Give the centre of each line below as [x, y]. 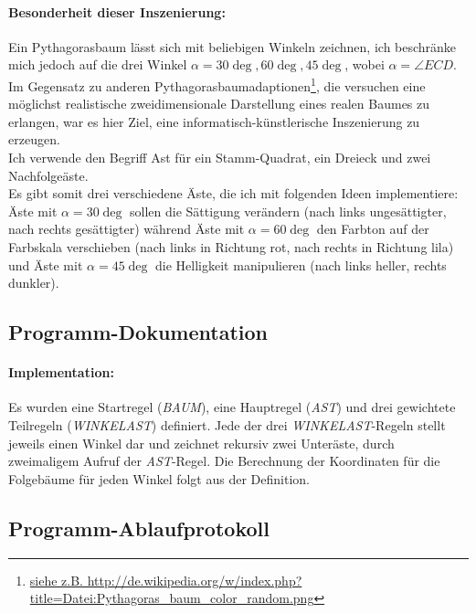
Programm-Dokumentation [138, 332]
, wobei [365, 64]
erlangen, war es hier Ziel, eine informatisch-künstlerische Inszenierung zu [214, 121]
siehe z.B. [56, 580]
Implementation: [61, 372]
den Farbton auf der [373, 229]
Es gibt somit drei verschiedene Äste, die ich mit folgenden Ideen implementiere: [233, 193]
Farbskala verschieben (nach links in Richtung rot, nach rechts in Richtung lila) [231, 246]
